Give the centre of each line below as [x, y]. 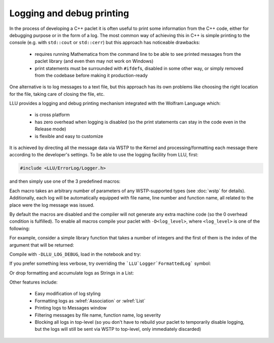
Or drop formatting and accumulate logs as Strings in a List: [72, 273]
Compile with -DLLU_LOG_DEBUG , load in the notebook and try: [75, 254]
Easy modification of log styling [68, 294]
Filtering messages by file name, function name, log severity [98, 315]
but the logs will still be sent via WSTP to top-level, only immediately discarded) [118, 329]
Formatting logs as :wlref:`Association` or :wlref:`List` [90, 301]
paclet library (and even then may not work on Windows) [94, 61]
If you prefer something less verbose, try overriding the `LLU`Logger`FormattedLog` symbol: [110, 263]
